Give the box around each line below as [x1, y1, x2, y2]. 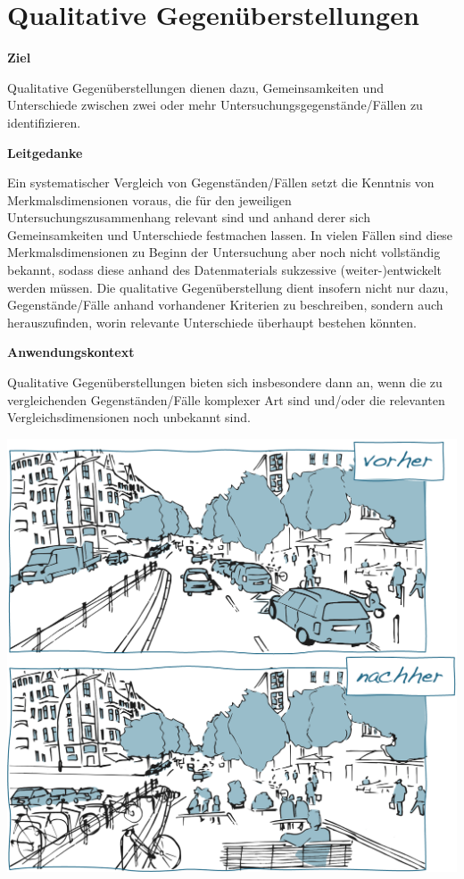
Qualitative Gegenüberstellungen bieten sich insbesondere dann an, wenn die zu [7, 373, 443, 392]
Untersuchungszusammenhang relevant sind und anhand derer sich [7, 208, 370, 227]
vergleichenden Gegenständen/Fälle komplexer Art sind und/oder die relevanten [7, 390, 445, 409]
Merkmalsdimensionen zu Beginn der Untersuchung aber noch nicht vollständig [7, 243, 441, 261]
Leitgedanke [7, 143, 83, 162]
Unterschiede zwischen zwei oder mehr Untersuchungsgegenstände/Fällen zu [7, 95, 423, 114]
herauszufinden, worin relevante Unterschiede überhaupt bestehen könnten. [7, 312, 417, 331]
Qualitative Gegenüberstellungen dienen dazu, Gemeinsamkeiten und [7, 78, 384, 96]
